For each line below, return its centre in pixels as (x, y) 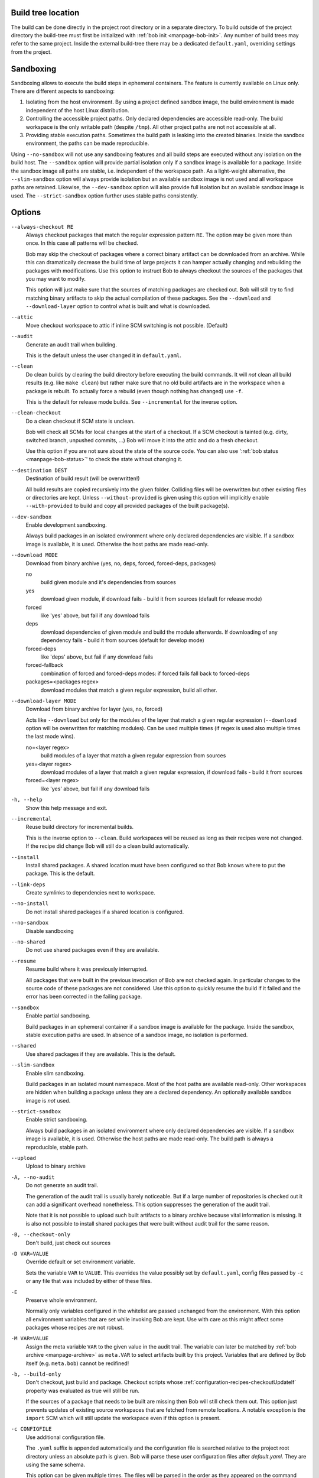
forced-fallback (45, 665)
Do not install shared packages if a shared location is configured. (105, 912)
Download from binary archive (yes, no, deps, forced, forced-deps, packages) (121, 563)
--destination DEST (39, 470)
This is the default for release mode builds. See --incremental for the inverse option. (131, 402)
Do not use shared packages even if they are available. (92, 950)
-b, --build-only (36, 1374)
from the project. (31, 52)
